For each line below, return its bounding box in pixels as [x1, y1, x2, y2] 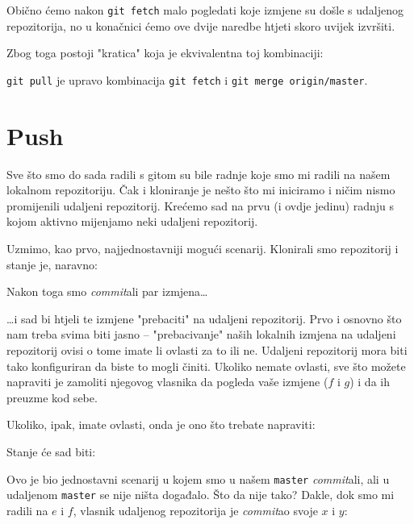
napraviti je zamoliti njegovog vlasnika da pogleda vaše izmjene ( [6, 373, 328, 390]
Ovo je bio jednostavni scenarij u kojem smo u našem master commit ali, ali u [6, 470, 390, 487]
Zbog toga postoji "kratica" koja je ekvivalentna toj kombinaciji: [6, 44, 324, 61]
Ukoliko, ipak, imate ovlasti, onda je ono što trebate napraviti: [6, 416, 316, 433]
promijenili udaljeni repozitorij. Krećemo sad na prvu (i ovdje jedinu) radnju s [6, 197, 394, 214]
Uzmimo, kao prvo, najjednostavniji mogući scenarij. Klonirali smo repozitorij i [6, 240, 399, 256]
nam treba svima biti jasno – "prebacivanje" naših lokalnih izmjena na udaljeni [6, 326, 396, 343]
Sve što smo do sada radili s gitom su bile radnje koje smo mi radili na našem [6, 165, 391, 182]
